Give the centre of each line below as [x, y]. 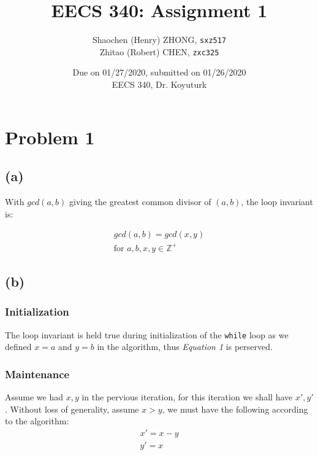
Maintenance [37, 374]
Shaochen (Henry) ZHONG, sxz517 [159, 40]
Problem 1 [50, 137]
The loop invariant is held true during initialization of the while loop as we [147, 334]
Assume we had [34, 397]
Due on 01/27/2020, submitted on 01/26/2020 [159, 72]
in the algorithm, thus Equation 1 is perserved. [185, 347]
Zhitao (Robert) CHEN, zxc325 [159, 51]
